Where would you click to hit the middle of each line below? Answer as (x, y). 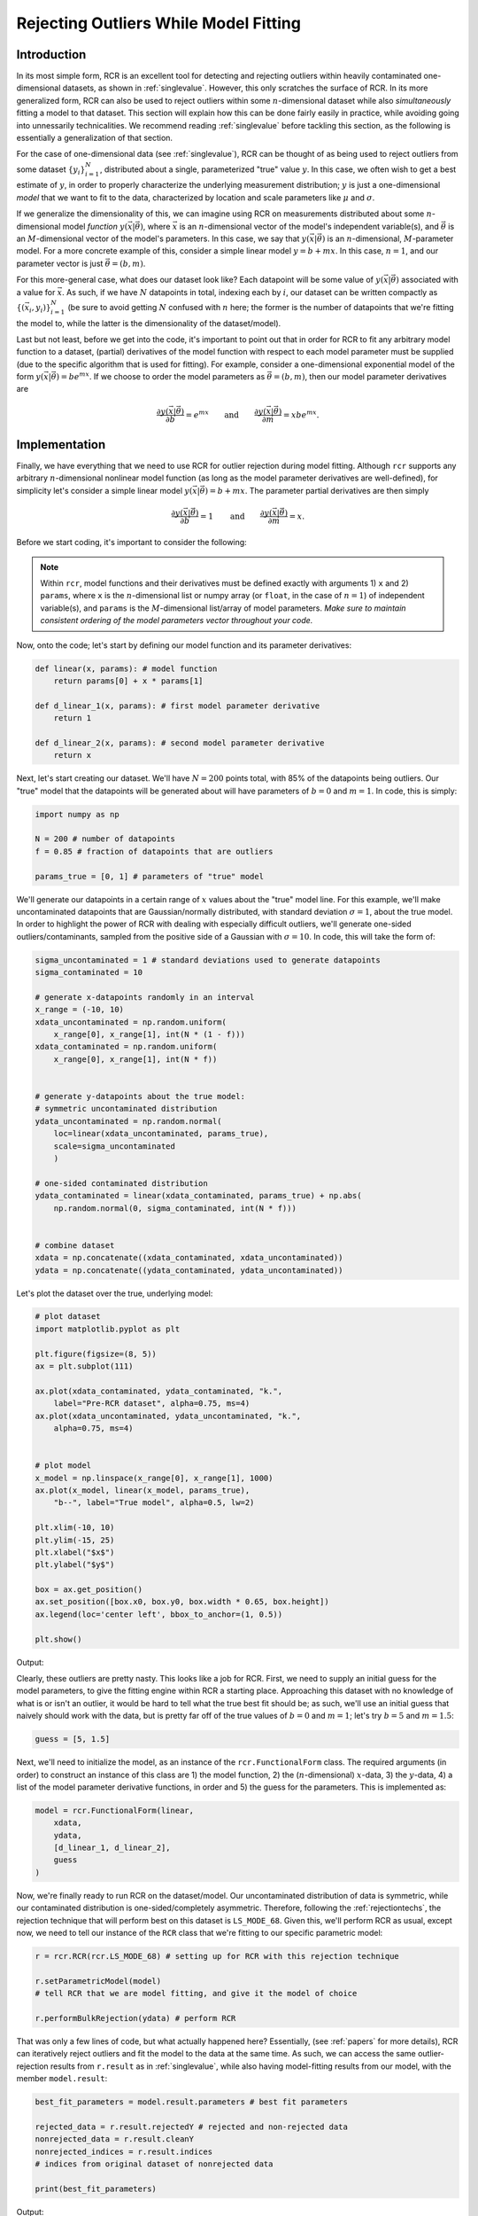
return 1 (73, 718)
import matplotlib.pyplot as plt (108, 1329)
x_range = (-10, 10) (79, 1010)
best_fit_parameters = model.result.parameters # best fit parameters (192, 2102)
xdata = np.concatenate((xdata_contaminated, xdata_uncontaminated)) (189, 1258)
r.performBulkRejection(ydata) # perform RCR (135, 2018)
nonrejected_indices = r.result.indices (123, 2151)
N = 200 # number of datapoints (105, 839)
